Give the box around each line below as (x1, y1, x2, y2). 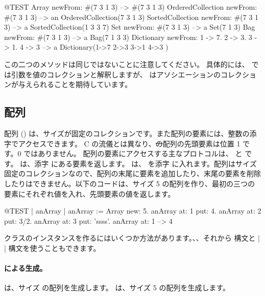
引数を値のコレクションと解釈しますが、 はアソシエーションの (11, 69, 221, 79)
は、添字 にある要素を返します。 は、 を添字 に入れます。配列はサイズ (20, 158, 257, 168)
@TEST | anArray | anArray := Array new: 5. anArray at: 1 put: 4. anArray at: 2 (4, 205, 261, 216)
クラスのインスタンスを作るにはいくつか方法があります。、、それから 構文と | (4, 232, 260, 243)
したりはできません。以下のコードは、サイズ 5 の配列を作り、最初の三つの (4, 178, 255, 188)
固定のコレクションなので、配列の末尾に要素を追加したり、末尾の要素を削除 (4, 168, 261, 179)
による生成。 (4, 263, 47, 273)
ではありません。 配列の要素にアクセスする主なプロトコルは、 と (23, 148, 243, 159)
